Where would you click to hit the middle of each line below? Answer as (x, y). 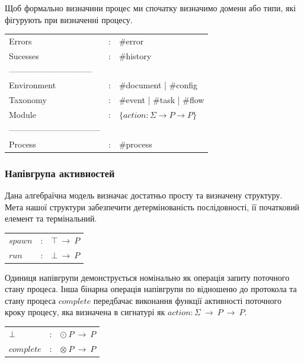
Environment (33, 85)
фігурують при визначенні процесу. (69, 19)
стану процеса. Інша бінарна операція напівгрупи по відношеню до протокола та (151, 289)
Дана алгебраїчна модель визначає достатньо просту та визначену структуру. (144, 195)
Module (23, 115)
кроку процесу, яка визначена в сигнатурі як (85, 312)
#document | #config (158, 85)
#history (135, 55)
